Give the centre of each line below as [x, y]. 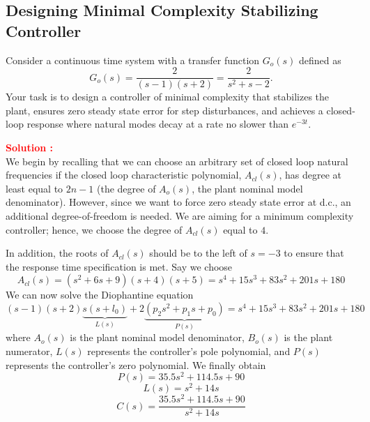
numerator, [29, 351]
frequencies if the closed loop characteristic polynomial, [124, 175]
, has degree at [310, 175]
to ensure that [314, 253]
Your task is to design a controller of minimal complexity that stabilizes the [168, 97]
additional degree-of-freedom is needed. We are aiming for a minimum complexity [180, 216]
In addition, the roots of [57, 253]
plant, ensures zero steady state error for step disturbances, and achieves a [164, 110]
